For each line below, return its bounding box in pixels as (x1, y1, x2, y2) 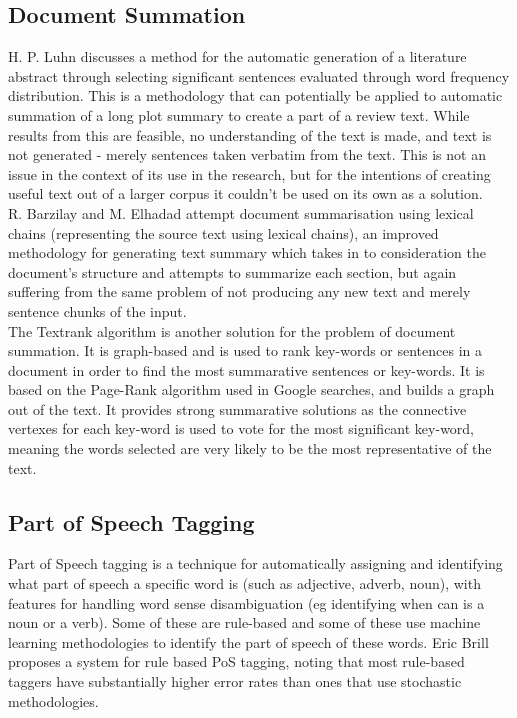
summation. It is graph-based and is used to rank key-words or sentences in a (8, 340, 483, 361)
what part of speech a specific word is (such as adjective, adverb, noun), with (8, 573, 481, 594)
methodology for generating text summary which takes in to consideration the (8, 242, 486, 263)
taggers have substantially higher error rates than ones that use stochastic (8, 671, 462, 692)
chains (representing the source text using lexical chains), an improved (8, 222, 439, 243)
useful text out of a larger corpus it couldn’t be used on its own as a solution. (8, 183, 483, 204)
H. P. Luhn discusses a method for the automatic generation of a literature (8, 46, 467, 67)
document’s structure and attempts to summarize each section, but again (8, 261, 457, 282)
